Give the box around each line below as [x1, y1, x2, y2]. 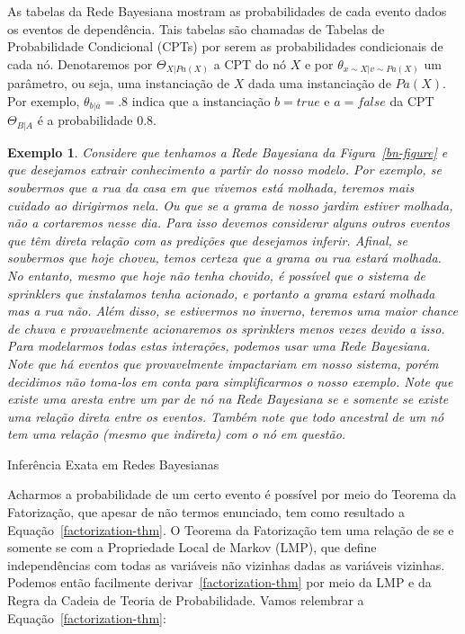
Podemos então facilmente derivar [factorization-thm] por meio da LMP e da [7, 573, 432, 592]
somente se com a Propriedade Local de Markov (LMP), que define [7, 538, 377, 557]
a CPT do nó [213, 54, 287, 73]
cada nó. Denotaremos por [7, 54, 153, 73]
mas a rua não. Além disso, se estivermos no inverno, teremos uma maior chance [7, 301, 459, 320]
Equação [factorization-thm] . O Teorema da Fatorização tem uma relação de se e [7, 520, 454, 539]
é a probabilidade [37, 111, 133, 129]
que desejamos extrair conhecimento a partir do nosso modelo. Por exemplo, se [7, 160, 442, 179]
